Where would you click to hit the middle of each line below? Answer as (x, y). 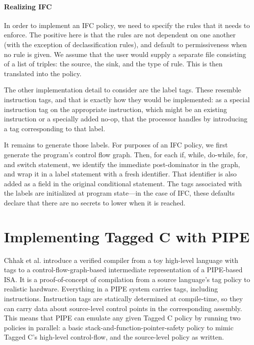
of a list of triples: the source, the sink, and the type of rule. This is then (113, 64)
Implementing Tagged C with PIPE (127, 236)
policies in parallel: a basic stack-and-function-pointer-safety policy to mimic (119, 327)
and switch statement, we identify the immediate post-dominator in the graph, (122, 164)
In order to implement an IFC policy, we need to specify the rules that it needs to (127, 25)
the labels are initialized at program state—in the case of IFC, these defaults (119, 193)
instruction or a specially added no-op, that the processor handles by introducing (126, 119)
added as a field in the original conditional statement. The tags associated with (123, 183)
